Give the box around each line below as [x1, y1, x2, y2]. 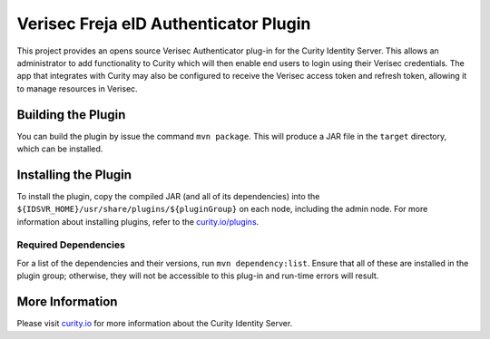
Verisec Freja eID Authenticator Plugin [16, 14, 311, 34]
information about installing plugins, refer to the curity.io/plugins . [16, 216, 260, 227]
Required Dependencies [16, 238, 126, 251]
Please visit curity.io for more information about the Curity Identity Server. [16, 318, 293, 329]
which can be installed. [16, 143, 103, 154]
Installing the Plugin [16, 167, 132, 182]
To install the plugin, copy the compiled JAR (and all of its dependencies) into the [16, 190, 320, 201]
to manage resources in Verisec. [16, 82, 138, 94]
